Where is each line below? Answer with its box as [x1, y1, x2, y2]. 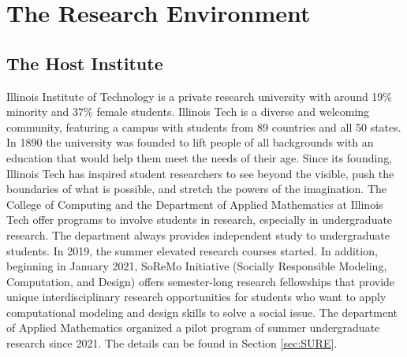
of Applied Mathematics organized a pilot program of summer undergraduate [6, 319, 380, 336]
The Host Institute [6, 50, 163, 75]
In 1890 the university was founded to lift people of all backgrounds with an [6, 134, 374, 151]
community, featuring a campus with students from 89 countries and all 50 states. [6, 118, 401, 135]
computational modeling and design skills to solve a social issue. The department [6, 303, 398, 320]
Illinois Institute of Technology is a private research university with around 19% [6, 87, 393, 104]
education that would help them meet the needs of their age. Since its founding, [6, 149, 393, 165]
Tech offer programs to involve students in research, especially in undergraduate [6, 211, 393, 228]
